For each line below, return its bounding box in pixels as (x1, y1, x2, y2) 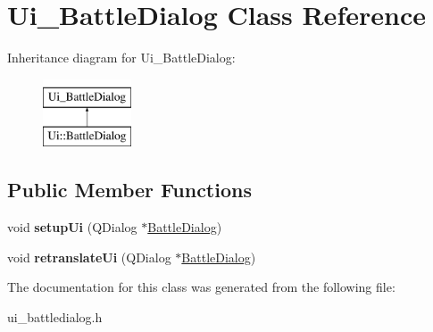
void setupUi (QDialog (7, 218, 137, 237)
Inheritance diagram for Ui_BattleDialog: (7, 48, 236, 67)
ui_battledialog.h (7, 307, 103, 326)
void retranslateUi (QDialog (7, 247, 171, 266)
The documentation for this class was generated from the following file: (7, 278, 396, 296)
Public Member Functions (7, 176, 252, 203)
